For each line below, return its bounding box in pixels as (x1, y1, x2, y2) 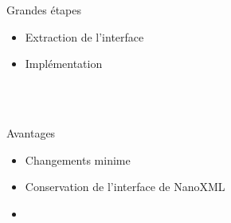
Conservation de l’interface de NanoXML (25, 178, 225, 195)
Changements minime (25, 151, 131, 168)
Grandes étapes (6, 2, 82, 18)
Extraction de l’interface (25, 28, 144, 45)
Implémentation (25, 55, 103, 72)
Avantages (6, 124, 56, 141)
